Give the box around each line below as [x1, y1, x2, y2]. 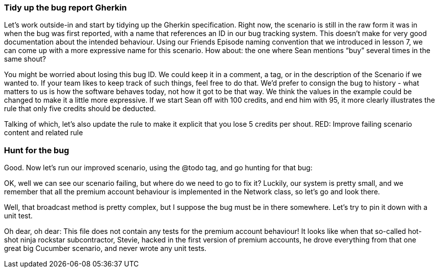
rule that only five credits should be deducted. [4, 104, 156, 113]
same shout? [4, 55, 46, 64]
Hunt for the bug [4, 145, 69, 155]
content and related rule [4, 128, 83, 137]
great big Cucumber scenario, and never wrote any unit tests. [4, 244, 206, 253]
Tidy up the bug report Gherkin [4, 3, 127, 13]
